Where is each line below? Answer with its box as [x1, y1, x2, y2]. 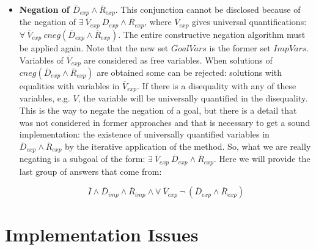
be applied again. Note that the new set [19, 41, 169, 54]
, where [144, 15, 172, 28]
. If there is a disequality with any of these [137, 79, 296, 92]
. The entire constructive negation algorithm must [118, 28, 306, 40]
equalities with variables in [19, 79, 120, 92]
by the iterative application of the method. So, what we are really [65, 139, 311, 152]
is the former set [209, 41, 271, 54]
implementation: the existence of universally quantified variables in [19, 128, 270, 141]
